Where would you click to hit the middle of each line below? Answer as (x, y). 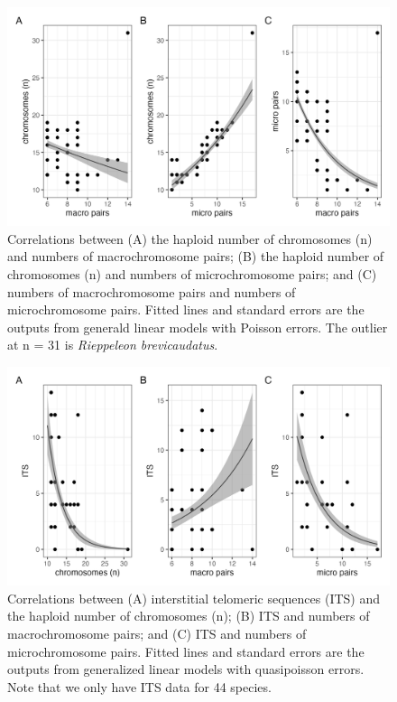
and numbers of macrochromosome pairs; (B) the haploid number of (196, 256)
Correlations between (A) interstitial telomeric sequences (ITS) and (194, 598)
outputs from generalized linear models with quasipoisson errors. (186, 669)
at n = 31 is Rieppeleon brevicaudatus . (113, 345)
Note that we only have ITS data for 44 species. (139, 686)
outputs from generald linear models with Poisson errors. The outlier (198, 327)
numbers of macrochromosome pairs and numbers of (152, 291)
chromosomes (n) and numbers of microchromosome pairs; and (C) (192, 274)
